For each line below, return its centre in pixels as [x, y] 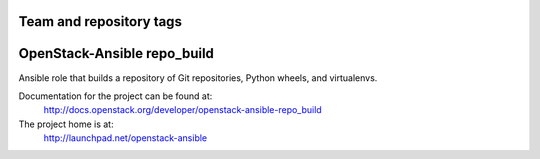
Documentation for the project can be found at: [115, 96]
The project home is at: [66, 124]
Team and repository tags [100, 21]
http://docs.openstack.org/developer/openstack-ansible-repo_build [182, 110]
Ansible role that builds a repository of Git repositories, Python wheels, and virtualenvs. [198, 77]
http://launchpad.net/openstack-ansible [125, 138]
